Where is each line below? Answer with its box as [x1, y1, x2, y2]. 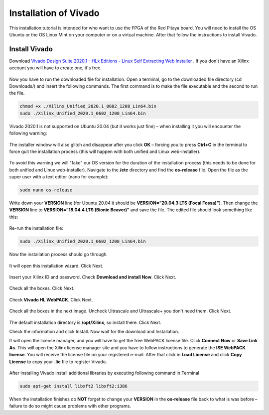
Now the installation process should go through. [9, 252, 108, 258]
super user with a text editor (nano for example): [9, 174, 109, 180]
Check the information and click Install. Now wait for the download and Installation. [9, 328, 179, 334]
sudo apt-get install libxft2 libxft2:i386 [19, 383, 128, 389]
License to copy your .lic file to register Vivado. [9, 359, 107, 365]
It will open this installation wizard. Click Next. [9, 263, 104, 269]
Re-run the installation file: [9, 225, 64, 231]
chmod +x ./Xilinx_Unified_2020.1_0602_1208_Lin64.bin [19, 104, 156, 109]
